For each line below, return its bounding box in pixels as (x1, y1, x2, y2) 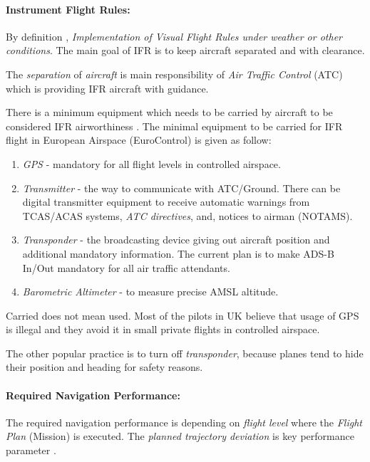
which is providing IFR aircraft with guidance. (6, 80, 209, 95)
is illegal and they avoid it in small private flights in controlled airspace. (6, 322, 320, 337)
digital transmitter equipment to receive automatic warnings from (22, 194, 310, 209)
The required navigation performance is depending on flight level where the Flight (6, 414, 362, 429)
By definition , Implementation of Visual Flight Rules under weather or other (6, 28, 342, 43)
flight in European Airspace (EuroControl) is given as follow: (6, 132, 272, 147)
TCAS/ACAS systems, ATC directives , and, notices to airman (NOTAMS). (22, 208, 353, 223)
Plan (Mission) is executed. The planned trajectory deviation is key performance (6, 429, 354, 443)
